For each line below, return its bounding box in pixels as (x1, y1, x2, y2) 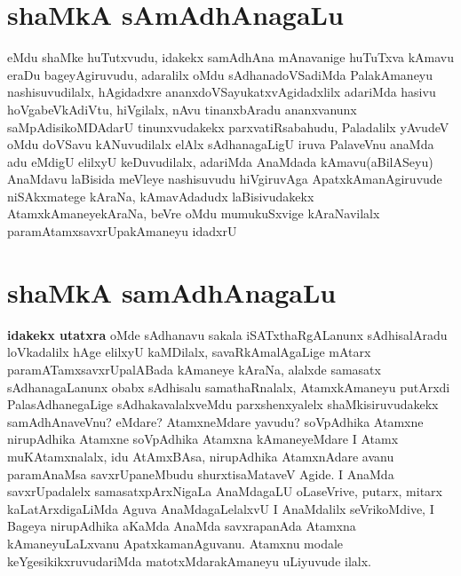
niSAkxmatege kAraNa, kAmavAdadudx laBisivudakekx (7, 186, 314, 205)
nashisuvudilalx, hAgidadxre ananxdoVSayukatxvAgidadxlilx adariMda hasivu (7, 83, 436, 101)
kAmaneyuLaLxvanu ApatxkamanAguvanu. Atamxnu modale (7, 533, 344, 552)
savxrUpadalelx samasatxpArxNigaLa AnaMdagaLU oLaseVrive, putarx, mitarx (7, 482, 442, 501)
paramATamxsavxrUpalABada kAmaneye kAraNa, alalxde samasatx (7, 359, 381, 378)
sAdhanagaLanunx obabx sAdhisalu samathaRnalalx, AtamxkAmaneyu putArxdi (7, 377, 450, 396)
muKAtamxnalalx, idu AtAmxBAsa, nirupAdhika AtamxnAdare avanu (7, 446, 394, 465)
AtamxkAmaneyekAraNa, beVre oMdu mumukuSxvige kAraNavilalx (7, 204, 380, 223)
